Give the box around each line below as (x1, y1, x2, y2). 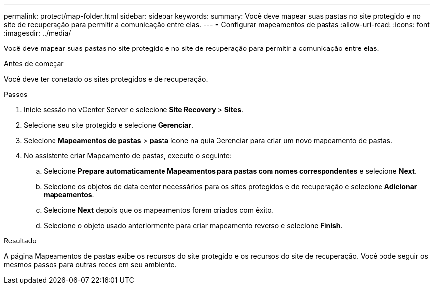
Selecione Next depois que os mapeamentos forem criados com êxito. (44, 206, 273, 214)
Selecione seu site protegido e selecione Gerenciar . (24, 121, 193, 129)
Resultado (4, 237, 37, 245)
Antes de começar (4, 59, 64, 68)
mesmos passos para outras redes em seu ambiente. (4, 260, 177, 269)
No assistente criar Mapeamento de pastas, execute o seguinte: (24, 151, 232, 160)
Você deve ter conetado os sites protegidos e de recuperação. (4, 75, 208, 83)
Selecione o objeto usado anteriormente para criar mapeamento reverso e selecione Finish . (44, 221, 343, 230)
